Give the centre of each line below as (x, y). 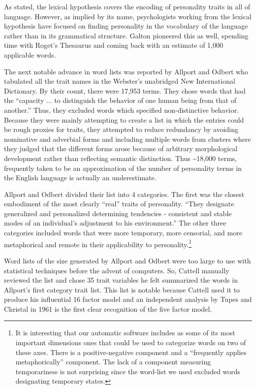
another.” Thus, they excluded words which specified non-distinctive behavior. (121, 110)
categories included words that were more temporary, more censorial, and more (123, 233)
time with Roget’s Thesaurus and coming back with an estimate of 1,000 (114, 45)
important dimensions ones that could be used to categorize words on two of (131, 342)
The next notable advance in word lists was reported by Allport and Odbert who (126, 71)
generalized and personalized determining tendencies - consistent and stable (118, 213)
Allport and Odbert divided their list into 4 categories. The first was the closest (124, 194)
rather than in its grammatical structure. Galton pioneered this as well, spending (126, 35)
